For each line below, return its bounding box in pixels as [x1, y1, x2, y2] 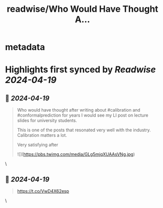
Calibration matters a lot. [17, 132, 67, 138]
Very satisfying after [17, 142, 58, 148]
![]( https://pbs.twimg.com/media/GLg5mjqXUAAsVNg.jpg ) [17, 151, 135, 157]
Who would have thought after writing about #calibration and [17, 107, 141, 113]
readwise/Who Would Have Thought [6, 3, 159, 15]
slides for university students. [17, 118, 77, 123]
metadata [5, 42, 45, 53]
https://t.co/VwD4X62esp [17, 188, 70, 194]
